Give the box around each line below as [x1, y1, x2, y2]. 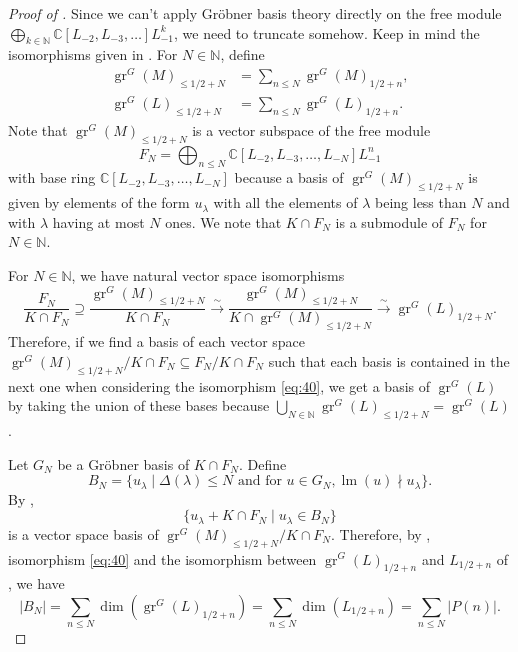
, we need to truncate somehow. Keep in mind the [174, 22, 480, 43]
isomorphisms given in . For [8, 44, 178, 65]
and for [237, 474, 282, 489]
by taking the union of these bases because [8, 395, 270, 416]
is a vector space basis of [8, 523, 159, 544]
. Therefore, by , [331, 523, 431, 544]
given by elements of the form [8, 192, 190, 213]
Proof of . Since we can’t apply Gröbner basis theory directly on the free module [8, 3, 502, 23]
